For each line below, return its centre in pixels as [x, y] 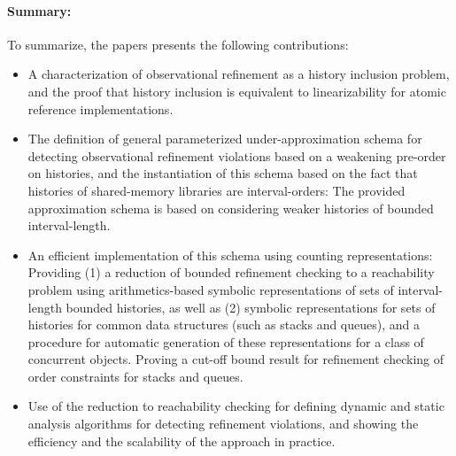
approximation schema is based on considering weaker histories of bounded [231, 208]
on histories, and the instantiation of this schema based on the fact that [223, 173]
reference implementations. [100, 108]
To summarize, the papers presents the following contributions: [178, 44]
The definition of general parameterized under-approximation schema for [225, 139]
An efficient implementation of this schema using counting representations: [230, 255]
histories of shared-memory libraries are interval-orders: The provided [216, 190]
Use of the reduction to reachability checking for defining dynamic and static [236, 406]
